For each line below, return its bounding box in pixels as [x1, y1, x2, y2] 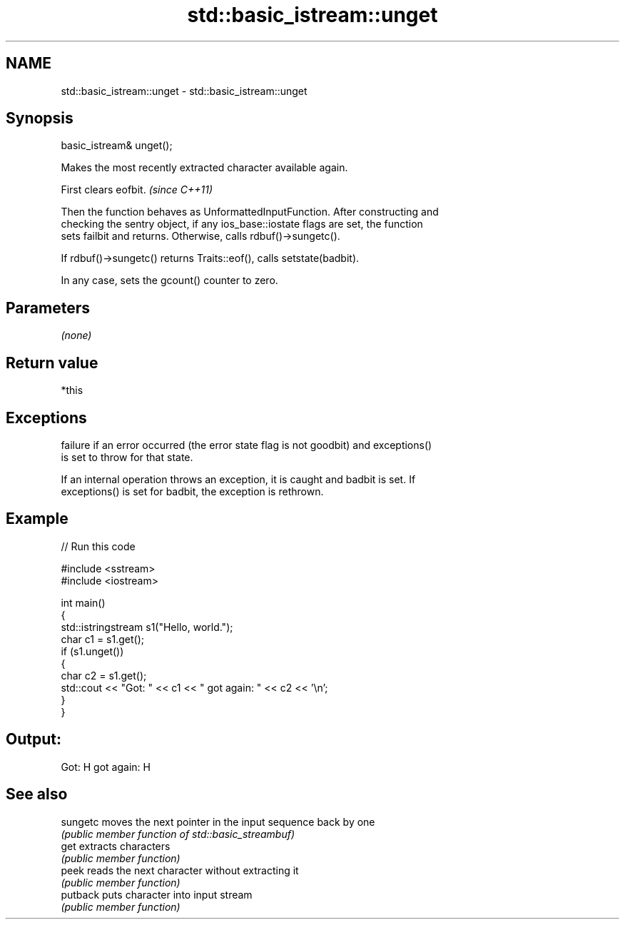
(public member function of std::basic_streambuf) [61, 827, 295, 840]
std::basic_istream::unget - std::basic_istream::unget [61, 84, 308, 97]
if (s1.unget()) [61, 645, 124, 657]
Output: [6, 730, 61, 749]
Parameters [6, 298, 90, 317]
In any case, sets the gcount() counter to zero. [61, 274, 278, 287]
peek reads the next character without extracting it [61, 864, 299, 876]
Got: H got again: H [61, 760, 151, 773]
